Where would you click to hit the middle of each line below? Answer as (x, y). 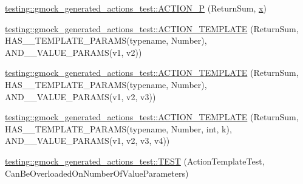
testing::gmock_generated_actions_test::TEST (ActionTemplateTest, (135, 161)
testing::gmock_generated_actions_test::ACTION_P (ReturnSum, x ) (136, 8)
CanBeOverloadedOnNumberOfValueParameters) (97, 173)
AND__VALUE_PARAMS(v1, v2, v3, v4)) (87, 141)
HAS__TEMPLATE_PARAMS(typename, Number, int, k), (118, 128)
